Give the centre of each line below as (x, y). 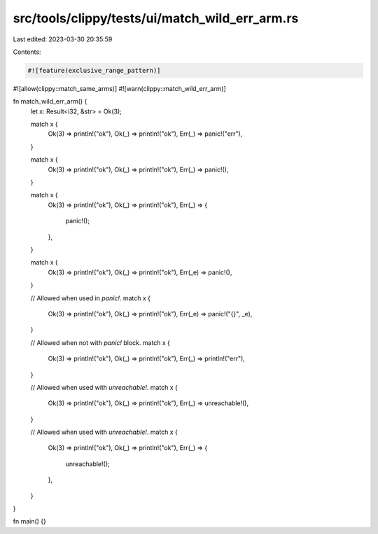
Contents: (27, 52)
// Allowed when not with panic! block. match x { (100, 342)
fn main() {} (30, 521)
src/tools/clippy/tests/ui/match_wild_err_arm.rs (156, 18)
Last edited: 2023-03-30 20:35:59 (63, 39)
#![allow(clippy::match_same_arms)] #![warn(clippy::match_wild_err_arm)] (120, 88)
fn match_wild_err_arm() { (50, 101)
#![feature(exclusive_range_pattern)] (94, 70)
